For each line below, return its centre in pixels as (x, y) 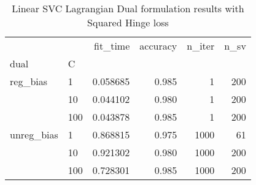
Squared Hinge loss (128, 22)
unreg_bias (34, 134)
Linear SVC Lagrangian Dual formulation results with (128, 8)
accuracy (158, 46)
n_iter (201, 46)
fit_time (112, 46)
